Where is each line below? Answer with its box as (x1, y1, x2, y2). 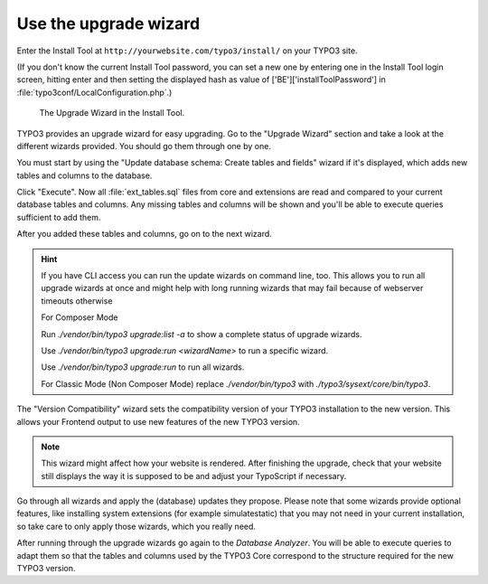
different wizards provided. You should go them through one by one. (16, 140, 271, 151)
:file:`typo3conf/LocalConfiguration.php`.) (16, 87, 173, 98)
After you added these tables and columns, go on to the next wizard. (16, 229, 273, 240)
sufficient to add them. (16, 212, 101, 222)
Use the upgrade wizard (16, 14, 201, 33)
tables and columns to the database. (16, 170, 153, 181)
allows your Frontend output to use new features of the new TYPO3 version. (16, 416, 300, 427)
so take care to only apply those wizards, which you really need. (16, 521, 257, 532)
